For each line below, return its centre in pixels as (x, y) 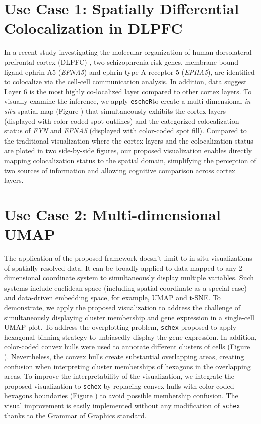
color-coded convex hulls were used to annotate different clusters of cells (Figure (127, 346)
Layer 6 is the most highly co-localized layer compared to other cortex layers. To (128, 91)
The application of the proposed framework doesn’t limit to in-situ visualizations (128, 258)
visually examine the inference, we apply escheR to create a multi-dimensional (123, 101)
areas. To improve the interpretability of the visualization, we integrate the (119, 376)
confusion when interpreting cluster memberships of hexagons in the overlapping (127, 366)
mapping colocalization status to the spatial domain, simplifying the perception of (130, 160)
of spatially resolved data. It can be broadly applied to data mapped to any (120, 268)
